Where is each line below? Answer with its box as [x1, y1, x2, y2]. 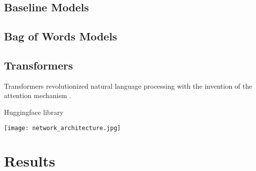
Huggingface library [4, 106, 64, 117]
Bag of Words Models [4, 29, 117, 44]
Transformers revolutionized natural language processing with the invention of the [4, 80, 253, 91]
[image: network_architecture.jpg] [4, 124, 121, 132]
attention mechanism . [4, 90, 72, 101]
